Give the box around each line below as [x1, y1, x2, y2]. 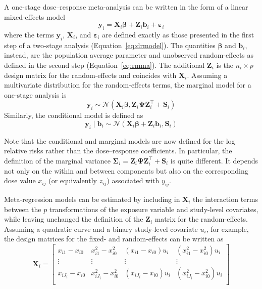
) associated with [107, 175, 160, 186]
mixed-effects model [4, 11, 65, 22]
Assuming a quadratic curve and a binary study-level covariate [4, 223, 198, 234]
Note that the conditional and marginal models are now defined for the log [4, 135, 235, 146]
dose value [4, 175, 36, 186]
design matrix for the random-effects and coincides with [4, 69, 177, 80]
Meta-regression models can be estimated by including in [4, 193, 180, 204]
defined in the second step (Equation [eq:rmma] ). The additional [4, 59, 205, 70]
